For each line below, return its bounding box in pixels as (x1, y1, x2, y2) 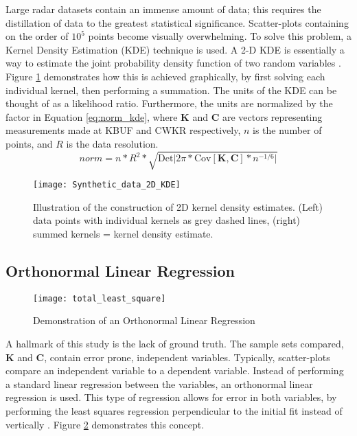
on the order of (5, 29, 69, 43)
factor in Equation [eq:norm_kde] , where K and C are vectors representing (5, 109, 323, 124)
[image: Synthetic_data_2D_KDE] (33, 180, 181, 190)
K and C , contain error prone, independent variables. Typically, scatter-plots (5, 349, 330, 364)
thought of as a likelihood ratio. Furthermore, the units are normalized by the (5, 96, 333, 111)
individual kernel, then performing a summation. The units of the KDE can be (5, 82, 337, 97)
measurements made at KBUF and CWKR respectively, (5, 123, 241, 137)
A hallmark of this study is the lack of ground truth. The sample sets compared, (5, 336, 344, 350)
